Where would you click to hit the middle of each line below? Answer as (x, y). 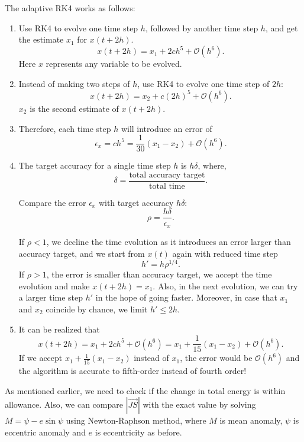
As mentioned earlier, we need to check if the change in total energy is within (145, 390)
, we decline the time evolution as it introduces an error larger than (169, 241)
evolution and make (54, 285)
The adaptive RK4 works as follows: (70, 8)
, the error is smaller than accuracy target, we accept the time (159, 274)
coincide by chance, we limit (97, 309)
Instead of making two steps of (74, 83)
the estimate (41, 39)
